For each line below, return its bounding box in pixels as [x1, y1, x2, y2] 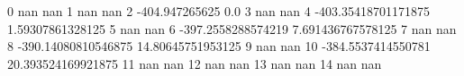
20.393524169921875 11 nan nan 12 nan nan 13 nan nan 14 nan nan [7, 54, 382, 72]
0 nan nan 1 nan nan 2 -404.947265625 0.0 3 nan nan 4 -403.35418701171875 [7, 2, 431, 20]
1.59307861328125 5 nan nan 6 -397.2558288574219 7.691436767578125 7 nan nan [7, 19, 457, 38]
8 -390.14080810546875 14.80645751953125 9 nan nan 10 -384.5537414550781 [7, 37, 431, 55]
